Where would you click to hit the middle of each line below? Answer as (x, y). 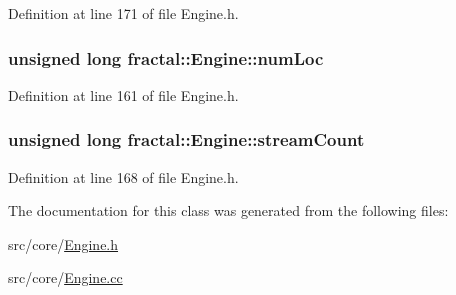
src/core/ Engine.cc (65, 277)
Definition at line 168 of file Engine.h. (123, 176)
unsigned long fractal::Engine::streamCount (186, 139)
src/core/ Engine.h (63, 243)
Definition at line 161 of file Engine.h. (123, 94)
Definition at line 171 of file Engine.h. (123, 13)
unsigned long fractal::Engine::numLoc (166, 57)
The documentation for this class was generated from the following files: (228, 210)
